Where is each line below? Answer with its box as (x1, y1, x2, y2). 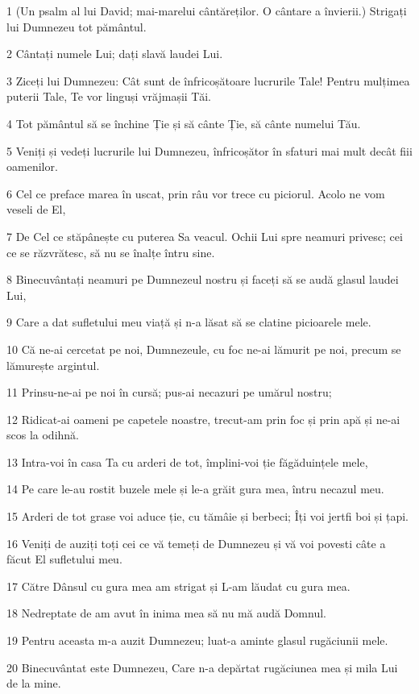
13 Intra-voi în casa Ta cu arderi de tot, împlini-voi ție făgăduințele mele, (6, 453, 368, 470)
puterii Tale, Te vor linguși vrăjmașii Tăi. (6, 88, 211, 105)
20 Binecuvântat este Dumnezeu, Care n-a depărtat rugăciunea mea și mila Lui (6, 659, 398, 675)
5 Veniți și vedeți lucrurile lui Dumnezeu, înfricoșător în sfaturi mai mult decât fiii (6, 142, 413, 159)
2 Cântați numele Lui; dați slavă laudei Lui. (6, 45, 223, 62)
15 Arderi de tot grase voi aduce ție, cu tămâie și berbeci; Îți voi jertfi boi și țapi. (6, 508, 409, 525)
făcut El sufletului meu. (6, 551, 122, 567)
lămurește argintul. (6, 356, 100, 373)
